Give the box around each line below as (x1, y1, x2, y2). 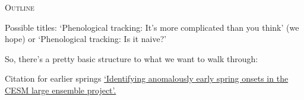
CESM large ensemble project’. (5, 83, 116, 96)
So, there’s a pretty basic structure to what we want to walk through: (5, 52, 258, 64)
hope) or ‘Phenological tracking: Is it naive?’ (5, 33, 167, 45)
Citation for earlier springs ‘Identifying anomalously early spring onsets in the (5, 72, 289, 85)
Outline (5, 1, 34, 13)
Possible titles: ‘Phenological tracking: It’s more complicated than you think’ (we (5, 21, 299, 33)
